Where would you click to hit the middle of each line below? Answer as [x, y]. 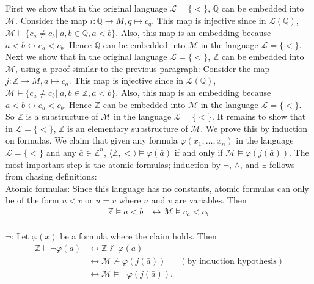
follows [282, 164]
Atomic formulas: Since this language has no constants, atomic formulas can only [157, 188]
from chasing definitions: [51, 176]
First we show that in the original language [86, 8]
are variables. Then [211, 200]
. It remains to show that [259, 116]
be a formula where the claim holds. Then [138, 236]
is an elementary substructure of [128, 128]
